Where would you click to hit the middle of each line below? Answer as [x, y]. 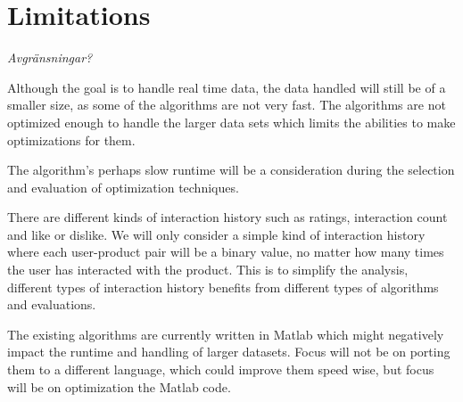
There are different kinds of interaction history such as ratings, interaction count [227, 217]
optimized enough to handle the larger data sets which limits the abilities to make [231, 122]
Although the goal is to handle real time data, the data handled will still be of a [227, 87]
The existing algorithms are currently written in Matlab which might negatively [226, 334]
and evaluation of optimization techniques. [123, 187]
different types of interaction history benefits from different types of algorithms [223, 287]
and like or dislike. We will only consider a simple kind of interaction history [216, 234]
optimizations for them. [71, 139]
